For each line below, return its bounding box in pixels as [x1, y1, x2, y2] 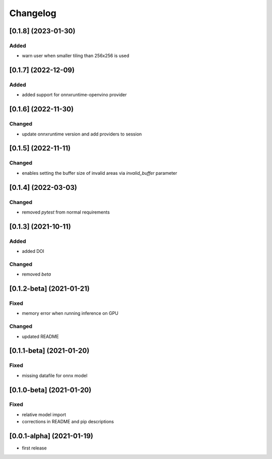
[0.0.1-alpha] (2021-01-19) [9, 432, 93, 440]
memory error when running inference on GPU [22, 310, 118, 316]
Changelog [9, 8, 56, 19]
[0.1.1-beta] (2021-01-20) [9, 347, 90, 355]
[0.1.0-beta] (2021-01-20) [9, 385, 92, 394]
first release [22, 445, 47, 451]
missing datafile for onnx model [22, 372, 88, 378]
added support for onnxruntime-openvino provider [22, 92, 127, 98]
